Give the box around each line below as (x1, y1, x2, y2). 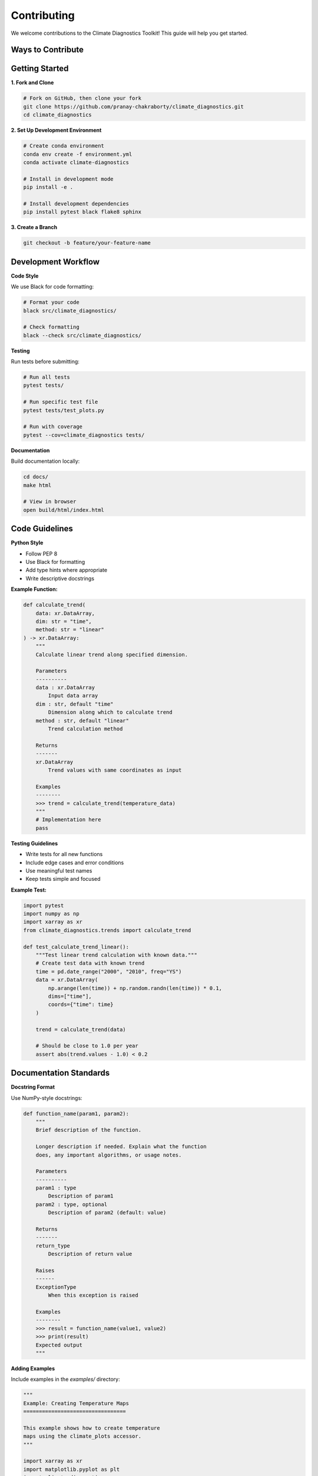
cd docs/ (23, 474, 49, 481)
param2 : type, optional (35, 1201, 108, 1207)
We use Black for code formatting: (11, 283, 94, 290)
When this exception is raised (48, 1292, 138, 1299)
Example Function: (11, 586, 58, 593)
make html (23, 482, 52, 488)
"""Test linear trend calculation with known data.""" (35, 952, 197, 958)
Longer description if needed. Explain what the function (35, 1143, 207, 1150)
